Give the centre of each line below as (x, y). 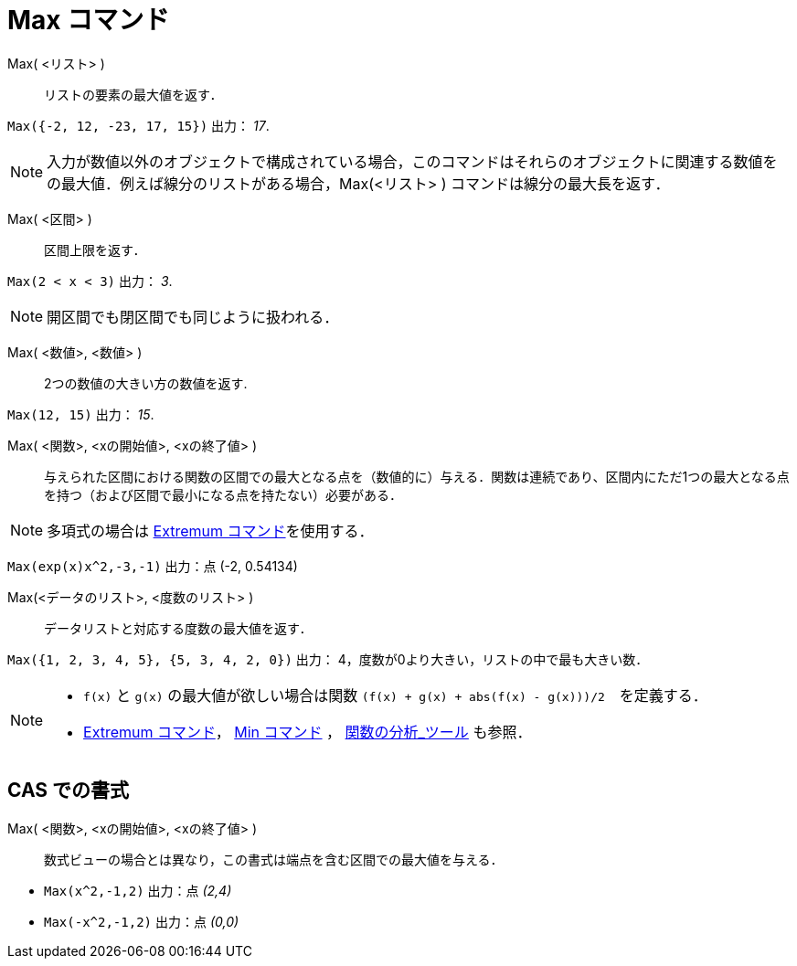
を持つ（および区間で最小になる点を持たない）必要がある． (223, 494)
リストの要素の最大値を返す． (133, 94)
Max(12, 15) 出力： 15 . (81, 414)
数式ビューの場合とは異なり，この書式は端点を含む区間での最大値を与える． (274, 859)
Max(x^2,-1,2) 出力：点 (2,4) (138, 890)
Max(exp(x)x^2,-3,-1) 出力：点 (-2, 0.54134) (153, 566)
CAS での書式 (69, 791)
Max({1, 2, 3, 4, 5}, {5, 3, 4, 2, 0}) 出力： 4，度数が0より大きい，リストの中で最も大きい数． (328, 659)
